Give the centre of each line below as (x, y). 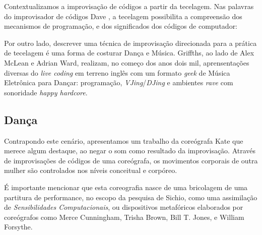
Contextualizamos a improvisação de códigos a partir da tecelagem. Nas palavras (129, 6)
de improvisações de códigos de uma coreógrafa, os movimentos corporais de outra (131, 160)
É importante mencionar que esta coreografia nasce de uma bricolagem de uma (126, 187)
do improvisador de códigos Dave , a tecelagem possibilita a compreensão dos (123, 16)
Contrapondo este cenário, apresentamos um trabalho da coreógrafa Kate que (124, 140)
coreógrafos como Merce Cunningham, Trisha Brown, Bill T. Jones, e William (124, 217)
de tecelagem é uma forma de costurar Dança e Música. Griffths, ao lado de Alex (129, 53)
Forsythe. (18, 227)
